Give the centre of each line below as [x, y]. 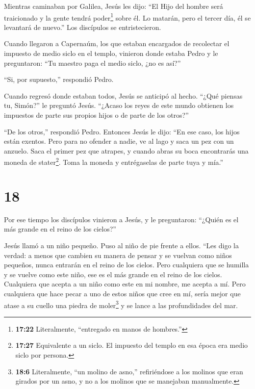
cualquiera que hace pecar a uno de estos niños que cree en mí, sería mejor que [122, 293]
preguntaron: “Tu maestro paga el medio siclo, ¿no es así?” [92, 63]
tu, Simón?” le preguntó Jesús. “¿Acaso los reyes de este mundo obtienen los [119, 105]
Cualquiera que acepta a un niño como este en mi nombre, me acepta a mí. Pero [125, 284]
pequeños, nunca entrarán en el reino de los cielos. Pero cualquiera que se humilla [127, 265]
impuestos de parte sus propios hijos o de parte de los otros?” [96, 115]
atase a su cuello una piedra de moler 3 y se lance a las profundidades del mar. [121, 304]
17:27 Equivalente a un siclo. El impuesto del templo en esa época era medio [132, 345]
